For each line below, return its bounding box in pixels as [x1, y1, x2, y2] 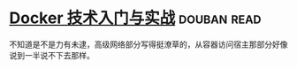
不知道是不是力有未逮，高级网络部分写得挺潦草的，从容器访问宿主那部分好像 [9, 39, 288, 50]
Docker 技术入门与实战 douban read [9, 8, 263, 28]
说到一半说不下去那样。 [9, 50, 95, 60]
